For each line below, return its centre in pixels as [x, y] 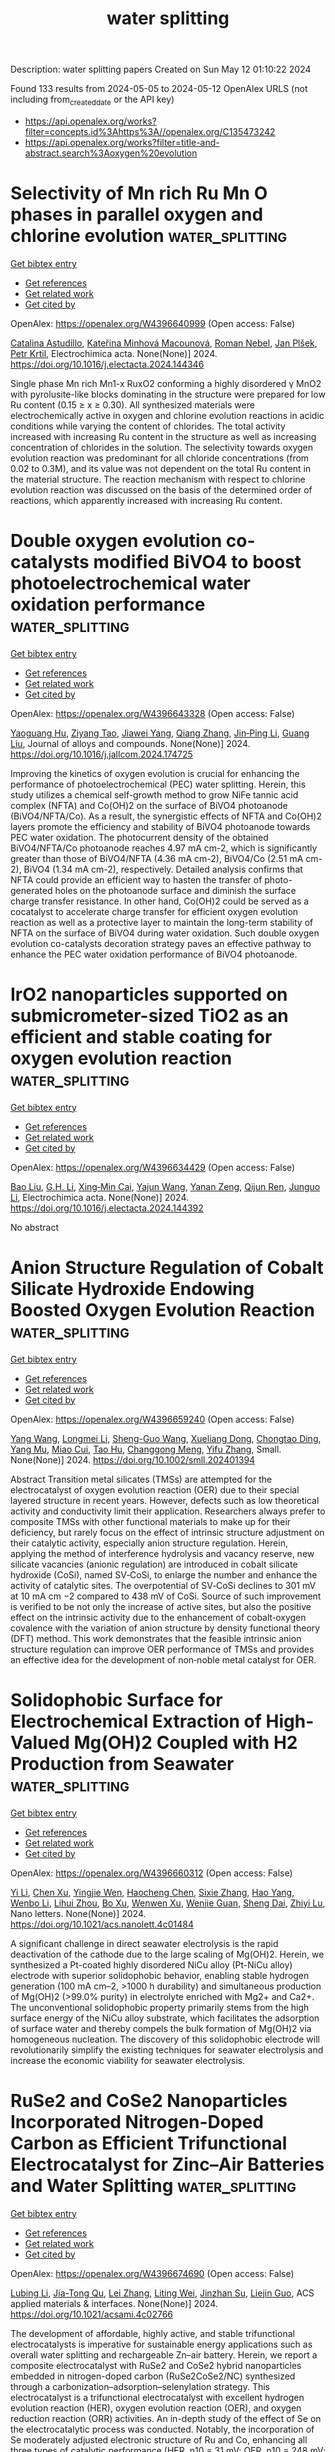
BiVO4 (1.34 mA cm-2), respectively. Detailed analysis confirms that [163, 869]
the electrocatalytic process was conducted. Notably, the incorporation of [162, 2429]
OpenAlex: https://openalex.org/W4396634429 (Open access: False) [153, 1167]
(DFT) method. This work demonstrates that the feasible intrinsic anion [156, 1638]
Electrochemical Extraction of [136, 1721]
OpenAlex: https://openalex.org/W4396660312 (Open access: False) [151, 1873]
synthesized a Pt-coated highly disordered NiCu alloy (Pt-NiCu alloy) [151, 1964]
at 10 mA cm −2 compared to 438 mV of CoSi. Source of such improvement [166, 1596]
